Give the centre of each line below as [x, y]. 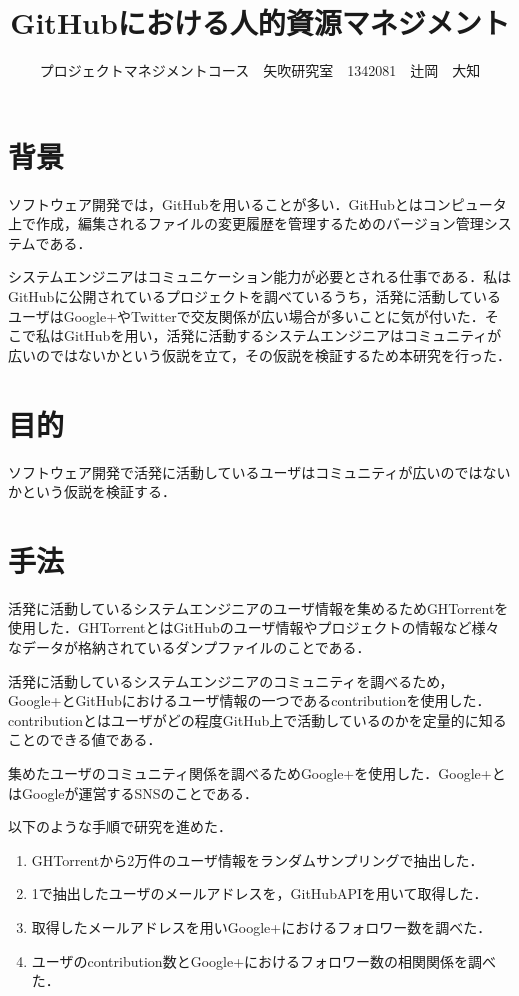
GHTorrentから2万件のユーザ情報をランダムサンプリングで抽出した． [257, 859]
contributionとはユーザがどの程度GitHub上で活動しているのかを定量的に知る [257, 719]
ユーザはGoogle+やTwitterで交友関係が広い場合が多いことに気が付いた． [246, 315]
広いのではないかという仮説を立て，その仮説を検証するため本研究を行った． [260, 354]
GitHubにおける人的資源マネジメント [260, 22]
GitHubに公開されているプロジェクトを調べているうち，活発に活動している [254, 296]
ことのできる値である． [85, 739]
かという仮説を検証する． [92, 491]
